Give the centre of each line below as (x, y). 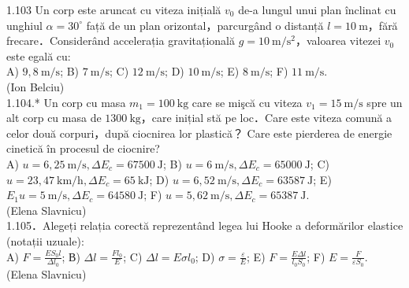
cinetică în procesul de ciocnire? (83, 148)
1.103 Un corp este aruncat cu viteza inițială (114, 9)
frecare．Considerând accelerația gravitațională (121, 41)
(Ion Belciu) (35, 86)
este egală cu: (39, 55)
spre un (385, 102)
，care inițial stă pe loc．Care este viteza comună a (266, 118)
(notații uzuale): (45, 240)
